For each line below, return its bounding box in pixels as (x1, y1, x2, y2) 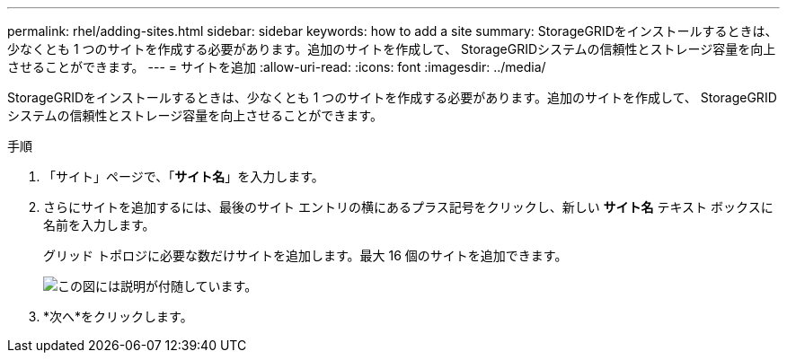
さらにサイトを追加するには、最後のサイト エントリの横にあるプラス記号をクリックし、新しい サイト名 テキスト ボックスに (43, 199, 774, 215)
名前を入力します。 (43, 217, 155, 233)
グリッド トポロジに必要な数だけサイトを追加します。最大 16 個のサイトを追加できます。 (43, 248, 568, 263)
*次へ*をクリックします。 (43, 309, 193, 324)
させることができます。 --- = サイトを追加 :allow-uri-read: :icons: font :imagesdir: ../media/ (7, 59, 546, 75)
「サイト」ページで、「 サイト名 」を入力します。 (43, 169, 324, 184)
